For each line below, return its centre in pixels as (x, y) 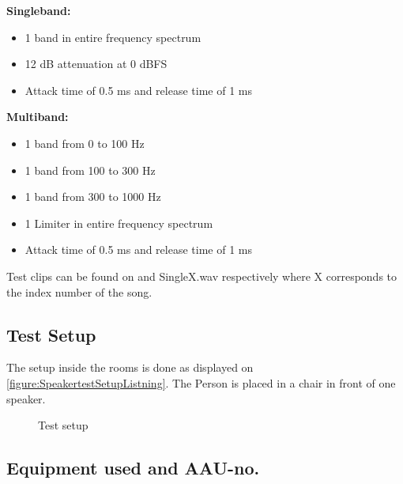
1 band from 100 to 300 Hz (90, 170)
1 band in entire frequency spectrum (113, 37)
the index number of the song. (79, 291)
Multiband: (38, 117)
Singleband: (39, 10)
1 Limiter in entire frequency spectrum (119, 223)
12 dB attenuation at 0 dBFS (96, 64)
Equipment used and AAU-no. (133, 468)
